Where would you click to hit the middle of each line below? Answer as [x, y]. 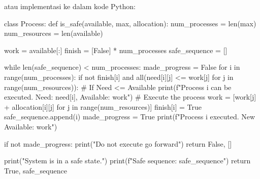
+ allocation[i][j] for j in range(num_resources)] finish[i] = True [103, 106]
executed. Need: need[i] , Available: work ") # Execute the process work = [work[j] [130, 97]
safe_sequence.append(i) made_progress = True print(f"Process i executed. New [130, 117]
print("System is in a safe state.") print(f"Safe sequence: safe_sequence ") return [127, 161]
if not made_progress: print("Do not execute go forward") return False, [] [118, 143]
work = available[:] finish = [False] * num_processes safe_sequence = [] [116, 50]
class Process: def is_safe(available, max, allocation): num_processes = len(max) [130, 23]
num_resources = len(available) [54, 33]
